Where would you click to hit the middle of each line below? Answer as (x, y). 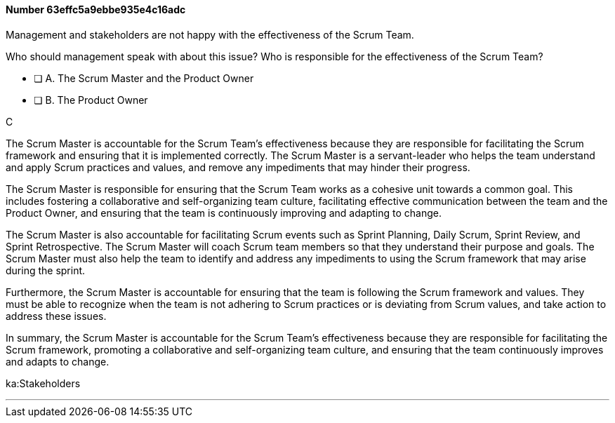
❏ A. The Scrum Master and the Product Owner (144, 78)
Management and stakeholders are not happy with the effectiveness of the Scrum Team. (210, 34)
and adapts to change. (58, 361)
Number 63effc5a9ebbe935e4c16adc (96, 9)
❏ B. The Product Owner (91, 100)
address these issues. (56, 316)
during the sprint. (46, 270)
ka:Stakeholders (43, 383)
